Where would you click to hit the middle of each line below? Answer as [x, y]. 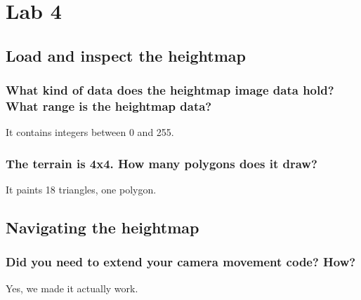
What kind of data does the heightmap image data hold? [170, 90]
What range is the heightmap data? [109, 106]
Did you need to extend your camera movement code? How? [181, 262]
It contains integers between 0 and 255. [90, 132]
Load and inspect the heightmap [126, 55]
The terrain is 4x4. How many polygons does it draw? [162, 163]
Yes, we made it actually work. [72, 288]
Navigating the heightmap [103, 227]
